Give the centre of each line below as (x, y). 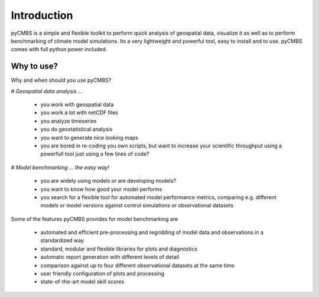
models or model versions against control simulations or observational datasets (137, 206)
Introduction (42, 15)
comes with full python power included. (59, 49)
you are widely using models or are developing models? (108, 181)
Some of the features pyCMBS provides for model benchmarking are (95, 219)
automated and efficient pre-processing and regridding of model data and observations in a (152, 232)
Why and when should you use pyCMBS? (61, 80)
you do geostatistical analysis (77, 129)
